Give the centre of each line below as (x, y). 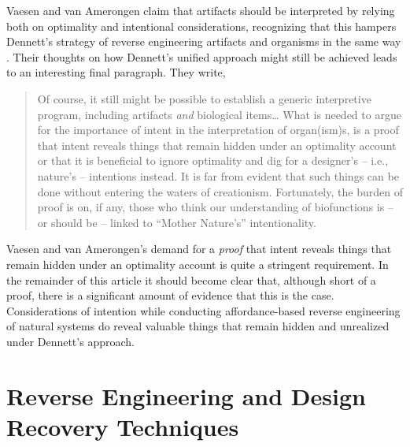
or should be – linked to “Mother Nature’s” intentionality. (177, 222)
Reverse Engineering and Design (186, 395)
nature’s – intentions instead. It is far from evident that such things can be (218, 175)
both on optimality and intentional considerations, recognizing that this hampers (201, 26)
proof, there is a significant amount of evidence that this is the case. (170, 295)
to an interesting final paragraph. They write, (116, 72)
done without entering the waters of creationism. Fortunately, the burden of (220, 191)
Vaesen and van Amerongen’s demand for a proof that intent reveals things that (199, 249)
